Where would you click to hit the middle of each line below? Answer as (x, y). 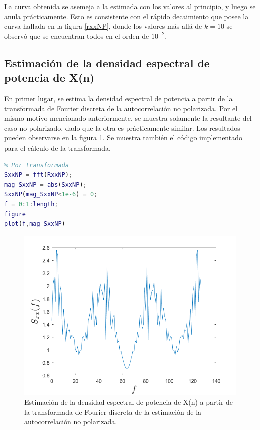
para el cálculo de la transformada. (57, 147)
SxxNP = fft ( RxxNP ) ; (38, 175)
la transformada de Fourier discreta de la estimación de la (113, 412)
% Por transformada (36, 165)
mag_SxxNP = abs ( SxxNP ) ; (45, 184)
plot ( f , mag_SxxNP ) (35, 224)
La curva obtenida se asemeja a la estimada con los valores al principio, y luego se (130, 6)
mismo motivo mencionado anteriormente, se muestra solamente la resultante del (128, 118)
